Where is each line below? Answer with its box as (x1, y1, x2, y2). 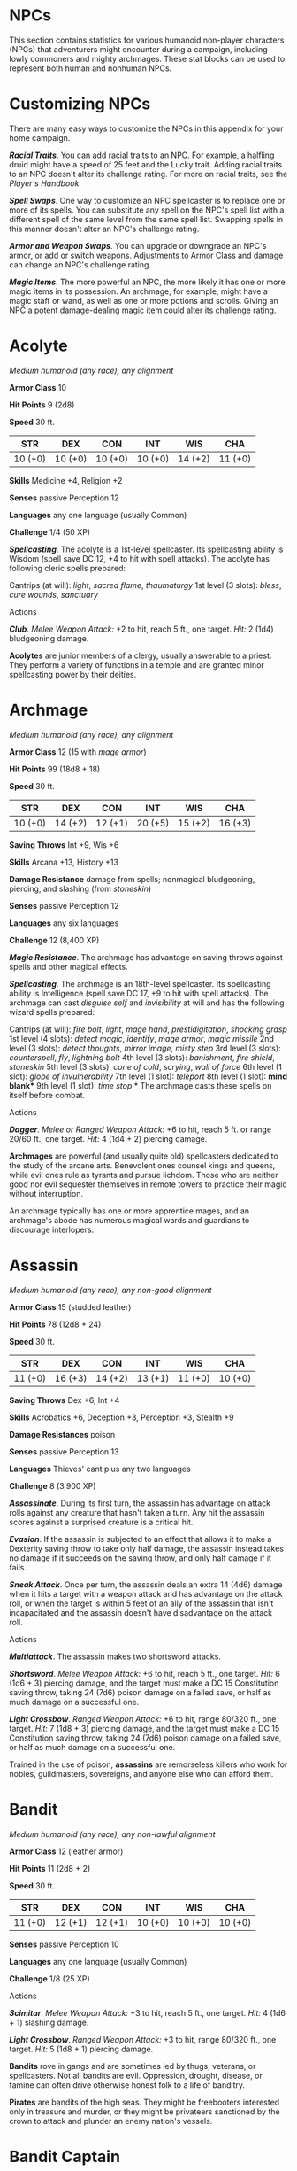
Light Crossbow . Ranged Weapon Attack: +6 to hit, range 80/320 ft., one (9, 1713, 277, 1724)
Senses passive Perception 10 (9, 1939, 119, 1950)
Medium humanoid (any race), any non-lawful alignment (9, 1828, 216, 1839)
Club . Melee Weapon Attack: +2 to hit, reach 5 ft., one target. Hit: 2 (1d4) (9, 624, 274, 634)
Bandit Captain (9, 2146, 121, 2167)
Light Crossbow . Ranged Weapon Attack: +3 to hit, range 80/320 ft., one (9, 2034, 277, 2044)
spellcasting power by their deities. (9, 669, 137, 679)
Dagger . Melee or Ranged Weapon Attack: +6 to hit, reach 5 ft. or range (9, 1124, 272, 1135)
